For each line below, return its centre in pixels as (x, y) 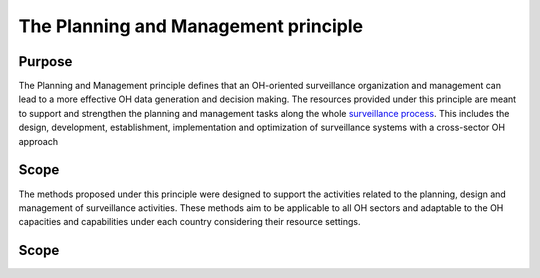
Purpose (45, 61)
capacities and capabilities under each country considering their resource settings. (189, 222)
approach (38, 141)
